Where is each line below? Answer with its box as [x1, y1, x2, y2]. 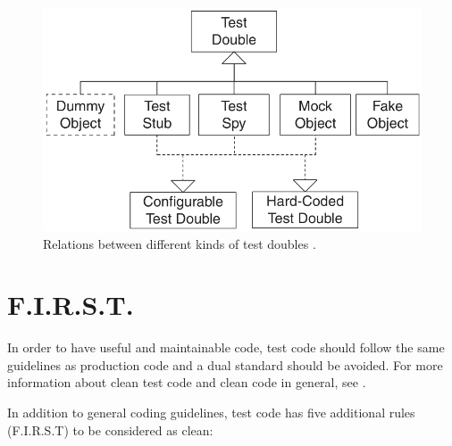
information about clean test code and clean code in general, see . [7, 373, 366, 392]
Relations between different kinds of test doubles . [43, 234, 316, 252]
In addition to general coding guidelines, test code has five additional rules [7, 403, 415, 422]
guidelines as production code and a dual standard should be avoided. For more [7, 355, 443, 374]
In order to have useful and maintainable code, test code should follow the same [7, 338, 445, 357]
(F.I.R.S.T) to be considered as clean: [7, 420, 213, 439]
